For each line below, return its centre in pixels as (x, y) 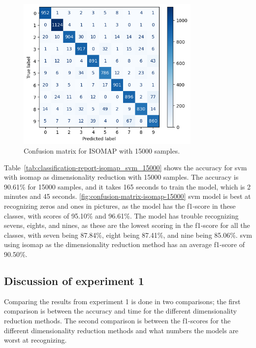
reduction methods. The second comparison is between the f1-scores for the (117, 321)
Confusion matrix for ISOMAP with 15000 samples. (102, 151)
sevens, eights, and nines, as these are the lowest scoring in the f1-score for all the (127, 225)
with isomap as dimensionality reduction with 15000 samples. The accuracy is (121, 177)
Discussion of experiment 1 (74, 281)
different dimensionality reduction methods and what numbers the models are (121, 330)
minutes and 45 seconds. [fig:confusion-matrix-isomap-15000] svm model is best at (128, 196)
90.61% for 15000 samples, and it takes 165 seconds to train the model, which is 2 (127, 186)
